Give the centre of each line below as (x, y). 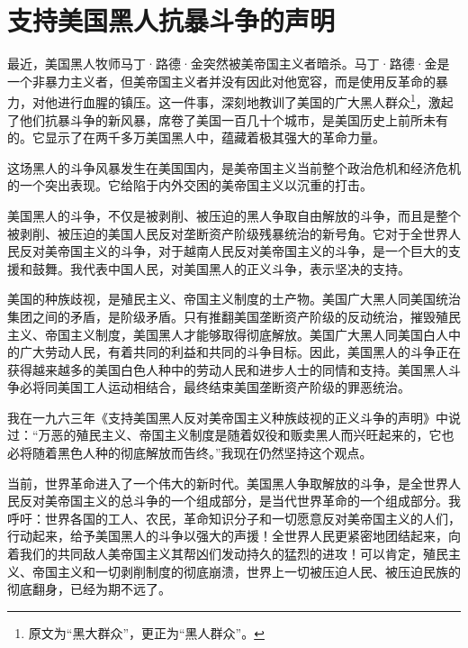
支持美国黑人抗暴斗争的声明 (171, 20)
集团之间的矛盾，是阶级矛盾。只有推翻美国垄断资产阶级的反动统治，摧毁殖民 (234, 316)
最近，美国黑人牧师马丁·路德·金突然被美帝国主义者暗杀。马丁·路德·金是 (229, 64)
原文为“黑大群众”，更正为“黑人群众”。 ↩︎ (146, 632)
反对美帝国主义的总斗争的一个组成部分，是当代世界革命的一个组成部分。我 (240, 501)
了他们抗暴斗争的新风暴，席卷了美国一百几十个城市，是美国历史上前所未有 (228, 119)
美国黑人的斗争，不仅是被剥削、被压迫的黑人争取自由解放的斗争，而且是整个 (234, 215)
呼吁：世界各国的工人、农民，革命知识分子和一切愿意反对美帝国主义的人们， (234, 518)
